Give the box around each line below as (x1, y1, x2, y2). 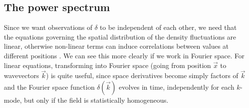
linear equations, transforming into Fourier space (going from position (4, 60, 211, 70)
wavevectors (4, 70, 39, 81)
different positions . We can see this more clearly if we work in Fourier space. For (4, 50, 245, 60)
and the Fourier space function (4, 81, 95, 92)
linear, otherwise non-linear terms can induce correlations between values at (4, 41, 229, 51)
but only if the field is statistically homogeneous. (24, 94, 169, 105)
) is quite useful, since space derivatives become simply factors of (46, 70, 238, 81)
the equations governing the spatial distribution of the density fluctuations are (4, 31, 236, 41)
